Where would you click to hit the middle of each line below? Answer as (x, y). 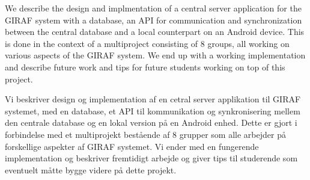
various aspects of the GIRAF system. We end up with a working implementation (155, 55)
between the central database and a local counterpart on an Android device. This (155, 32)
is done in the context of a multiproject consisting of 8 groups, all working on (147, 43)
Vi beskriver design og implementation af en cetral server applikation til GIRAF (153, 99)
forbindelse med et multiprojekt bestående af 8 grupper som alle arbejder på (145, 134)
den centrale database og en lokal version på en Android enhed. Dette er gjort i (151, 123)
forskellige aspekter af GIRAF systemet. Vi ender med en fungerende (132, 146)
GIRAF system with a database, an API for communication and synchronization (153, 20)
